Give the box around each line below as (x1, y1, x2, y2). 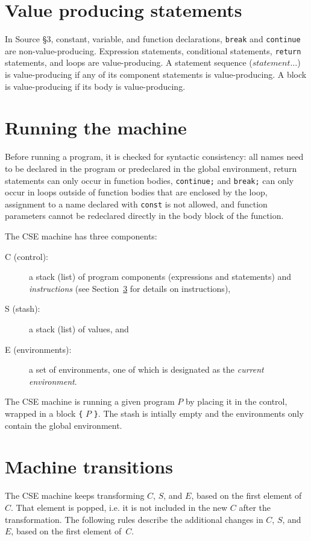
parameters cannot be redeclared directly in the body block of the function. (5, 209, 284, 222)
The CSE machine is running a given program (5, 395, 175, 408)
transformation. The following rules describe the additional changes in (5, 513, 263, 525)
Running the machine (5, 115, 187, 140)
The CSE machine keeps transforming (5, 489, 145, 502)
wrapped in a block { (5, 407, 83, 419)
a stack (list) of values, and (29, 323, 129, 335)
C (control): (5, 250, 48, 262)
